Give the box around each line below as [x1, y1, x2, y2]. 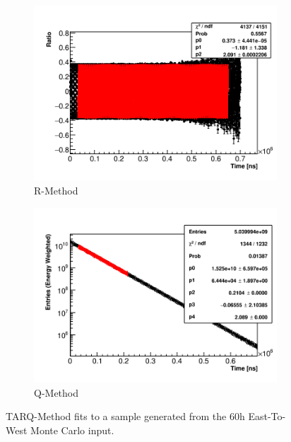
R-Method [34, 183, 78, 198]
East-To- [248, 409, 286, 424]
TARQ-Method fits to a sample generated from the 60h [6, 409, 245, 424]
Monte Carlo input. [30, 422, 114, 437]
